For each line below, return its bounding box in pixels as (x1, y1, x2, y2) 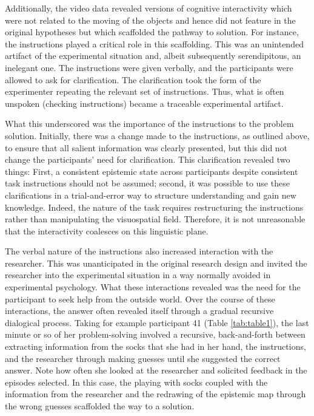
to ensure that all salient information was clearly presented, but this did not (5, 141, 288, 154)
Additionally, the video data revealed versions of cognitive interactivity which (5, 2, 292, 14)
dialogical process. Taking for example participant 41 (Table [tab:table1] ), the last (5, 316, 309, 329)
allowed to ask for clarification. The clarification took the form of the (5, 73, 261, 86)
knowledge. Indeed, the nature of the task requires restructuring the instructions (5, 200, 304, 213)
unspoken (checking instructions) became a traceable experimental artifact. (5, 97, 284, 109)
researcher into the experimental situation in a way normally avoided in (5, 268, 271, 281)
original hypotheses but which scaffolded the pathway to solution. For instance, (5, 26, 299, 38)
